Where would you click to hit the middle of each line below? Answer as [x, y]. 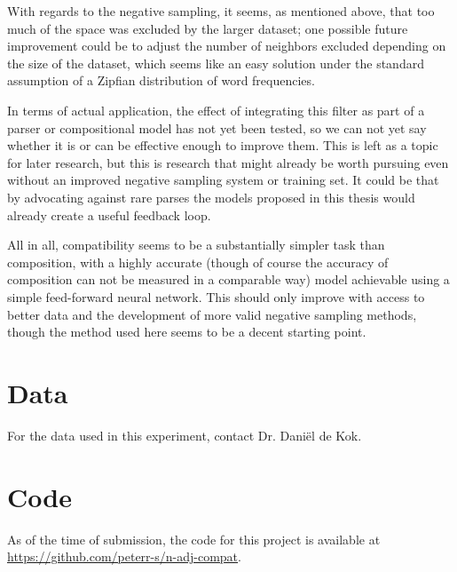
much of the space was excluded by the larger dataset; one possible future [208, 28]
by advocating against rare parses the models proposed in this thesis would [211, 197]
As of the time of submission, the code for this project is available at [194, 539]
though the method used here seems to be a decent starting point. [187, 332]
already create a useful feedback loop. [109, 214]
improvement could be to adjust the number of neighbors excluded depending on [227, 46]
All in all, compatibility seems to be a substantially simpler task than [196, 245]
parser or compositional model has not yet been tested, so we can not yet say [217, 127]
